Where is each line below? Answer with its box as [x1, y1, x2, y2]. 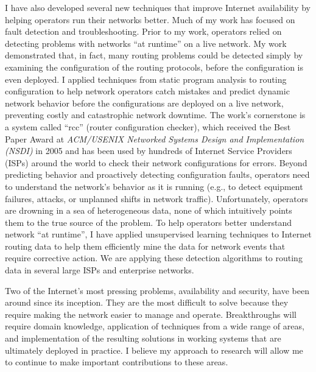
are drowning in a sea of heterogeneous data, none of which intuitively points [5, 204, 292, 217]
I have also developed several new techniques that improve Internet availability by [5, 1, 311, 13]
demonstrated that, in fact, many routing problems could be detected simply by [5, 49, 303, 61]
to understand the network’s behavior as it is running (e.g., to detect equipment [5, 180, 303, 192]
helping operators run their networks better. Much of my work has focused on [5, 13, 295, 26]
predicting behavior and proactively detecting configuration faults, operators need [5, 168, 310, 181]
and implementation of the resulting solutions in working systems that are [5, 332, 281, 345]
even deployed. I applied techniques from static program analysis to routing [5, 72, 287, 85]
